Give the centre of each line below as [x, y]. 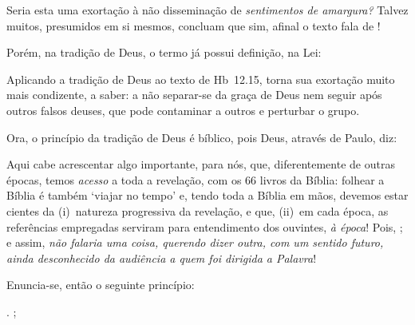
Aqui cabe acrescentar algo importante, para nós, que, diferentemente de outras [201, 164]
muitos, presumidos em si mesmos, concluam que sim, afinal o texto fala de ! [194, 25]
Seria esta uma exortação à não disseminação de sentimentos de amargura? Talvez [207, 10]
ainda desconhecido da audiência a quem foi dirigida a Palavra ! [162, 258]
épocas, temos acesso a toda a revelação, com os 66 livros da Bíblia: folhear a [196, 179]
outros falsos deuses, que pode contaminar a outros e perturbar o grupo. [183, 110]
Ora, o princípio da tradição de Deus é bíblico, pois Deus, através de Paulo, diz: [202, 137]
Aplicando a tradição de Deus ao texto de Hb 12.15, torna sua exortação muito [201, 79]
